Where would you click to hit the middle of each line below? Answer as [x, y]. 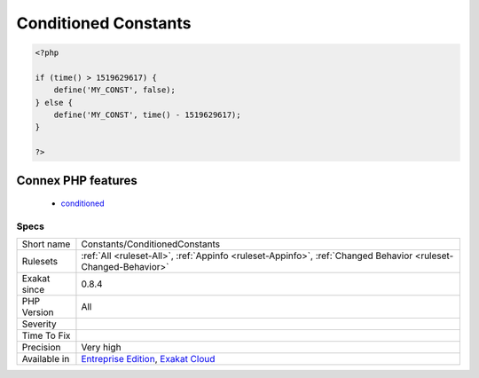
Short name [46, 244]
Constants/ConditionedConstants [151, 244]
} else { [54, 102]
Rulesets [39, 262]
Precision [41, 348]
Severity [39, 324]
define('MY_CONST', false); [115, 90]
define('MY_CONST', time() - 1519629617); [147, 115]
